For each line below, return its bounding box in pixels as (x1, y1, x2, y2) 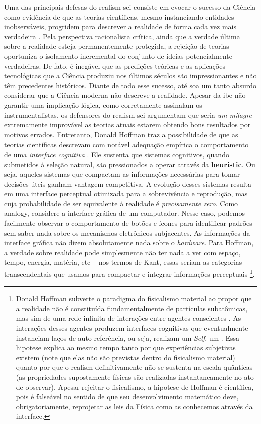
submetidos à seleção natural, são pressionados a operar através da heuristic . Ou (4, 159, 255, 169)
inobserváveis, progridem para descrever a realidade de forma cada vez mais (4, 21, 236, 32)
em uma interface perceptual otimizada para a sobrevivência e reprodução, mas (4, 188, 248, 199)
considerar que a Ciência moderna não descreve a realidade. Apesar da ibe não (4, 90, 246, 100)
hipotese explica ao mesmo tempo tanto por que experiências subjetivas (16, 342, 236, 353)
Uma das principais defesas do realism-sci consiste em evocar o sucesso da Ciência (4, 2, 256, 12)
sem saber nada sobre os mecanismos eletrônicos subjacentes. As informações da (4, 227, 250, 238)
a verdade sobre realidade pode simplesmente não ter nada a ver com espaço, (4, 247, 241, 257)
